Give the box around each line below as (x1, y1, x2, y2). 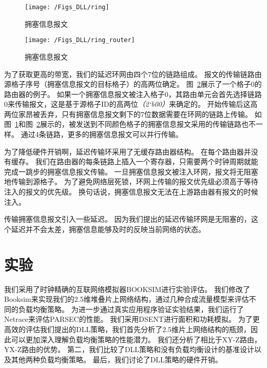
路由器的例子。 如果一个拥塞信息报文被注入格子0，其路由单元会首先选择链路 (4, 88, 262, 99)
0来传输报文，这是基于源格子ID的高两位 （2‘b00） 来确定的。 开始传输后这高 (4, 99, 258, 109)
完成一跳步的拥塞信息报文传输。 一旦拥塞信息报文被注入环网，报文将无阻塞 (4, 166, 258, 177)
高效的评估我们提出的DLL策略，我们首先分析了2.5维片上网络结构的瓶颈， (4, 323, 251, 334)
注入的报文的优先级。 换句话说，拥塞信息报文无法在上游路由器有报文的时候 (4, 186, 258, 197)
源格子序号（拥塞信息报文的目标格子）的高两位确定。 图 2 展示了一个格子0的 (4, 79, 262, 89)
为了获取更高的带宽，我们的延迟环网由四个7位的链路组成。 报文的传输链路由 (4, 68, 262, 79)
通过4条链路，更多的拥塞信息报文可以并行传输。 (21, 129, 183, 140)
